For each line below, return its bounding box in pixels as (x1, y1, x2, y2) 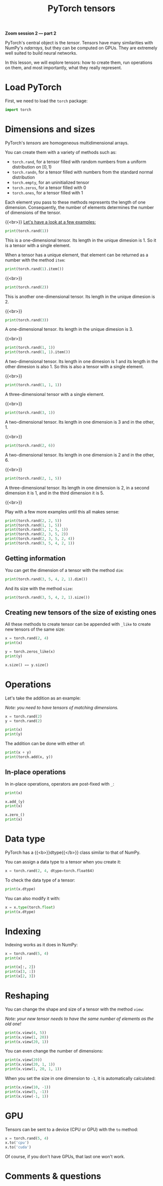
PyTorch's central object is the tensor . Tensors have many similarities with (5, 40, 153, 46)
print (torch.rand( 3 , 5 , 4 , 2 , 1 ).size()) (5, 595, 90, 600)
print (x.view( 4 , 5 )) (5, 1030, 47, 1035)
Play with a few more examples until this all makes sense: (5, 508, 120, 514)
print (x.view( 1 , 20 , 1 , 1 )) (5, 1067, 62, 1072)
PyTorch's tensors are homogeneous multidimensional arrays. (5, 140, 129, 146)
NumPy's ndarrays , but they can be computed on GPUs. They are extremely (5, 45, 158, 51)
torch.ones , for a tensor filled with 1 (12, 189, 83, 195)
